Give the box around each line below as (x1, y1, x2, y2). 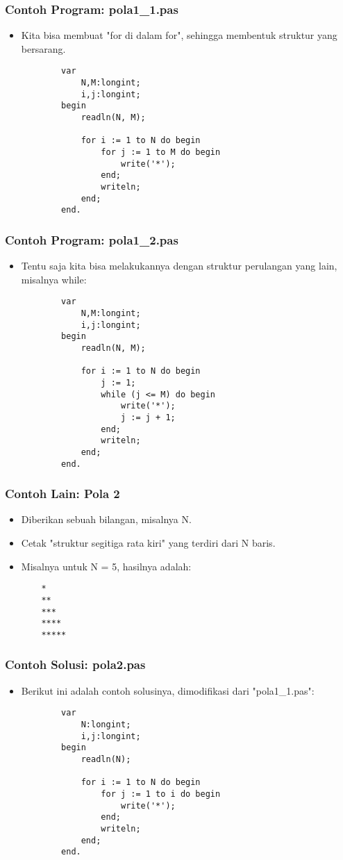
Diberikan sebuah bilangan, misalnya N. (21, 512, 192, 527)
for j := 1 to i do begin (101, 788, 221, 799)
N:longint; (81, 719, 131, 729)
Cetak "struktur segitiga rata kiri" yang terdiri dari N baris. (21, 536, 276, 549)
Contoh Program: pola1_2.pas (5, 231, 178, 248)
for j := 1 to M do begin (101, 147, 221, 157)
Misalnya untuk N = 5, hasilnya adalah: (21, 559, 192, 573)
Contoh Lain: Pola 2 (5, 485, 120, 502)
